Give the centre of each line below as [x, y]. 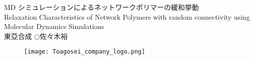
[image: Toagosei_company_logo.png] [85, 52]
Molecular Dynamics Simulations [54, 26]
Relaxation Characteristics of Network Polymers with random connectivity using [127, 16]
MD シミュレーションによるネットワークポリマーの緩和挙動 [102, 7]
